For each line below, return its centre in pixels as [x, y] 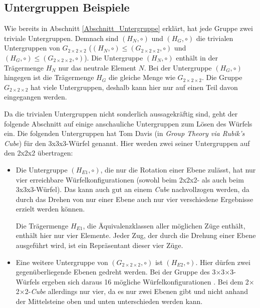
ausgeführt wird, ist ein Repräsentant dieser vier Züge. [99, 245]
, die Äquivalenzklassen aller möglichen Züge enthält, [164, 225]
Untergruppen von [32, 48]
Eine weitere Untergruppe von [62, 262]
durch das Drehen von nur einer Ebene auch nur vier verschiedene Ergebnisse [135, 199]
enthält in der [197, 57]
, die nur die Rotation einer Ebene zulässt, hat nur [178, 169]
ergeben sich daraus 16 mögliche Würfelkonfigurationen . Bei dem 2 [145, 281]
